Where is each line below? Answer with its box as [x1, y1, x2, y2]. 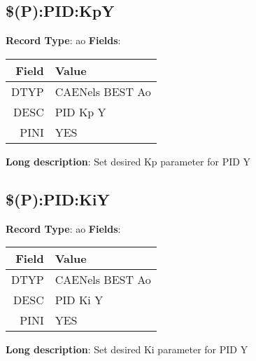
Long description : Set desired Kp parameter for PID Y [6, 154, 251, 168]
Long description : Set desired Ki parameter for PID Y [6, 342, 248, 357]
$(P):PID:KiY [6, 188, 110, 210]
